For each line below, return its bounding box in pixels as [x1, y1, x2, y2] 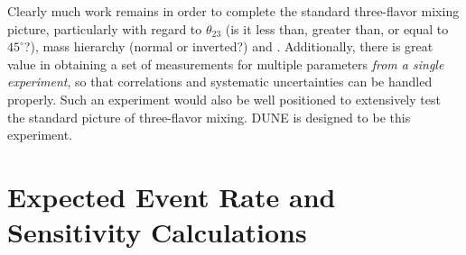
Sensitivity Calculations [7, 214, 307, 250]
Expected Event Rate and [7, 178, 336, 214]
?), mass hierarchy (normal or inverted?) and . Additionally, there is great [23, 37, 433, 56]
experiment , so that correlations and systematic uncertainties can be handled [7, 72, 433, 91]
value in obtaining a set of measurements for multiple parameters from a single [7, 54, 444, 73]
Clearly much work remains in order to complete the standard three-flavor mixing [7, 2, 460, 20]
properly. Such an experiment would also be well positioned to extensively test [7, 89, 441, 108]
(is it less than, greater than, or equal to [225, 19, 449, 38]
